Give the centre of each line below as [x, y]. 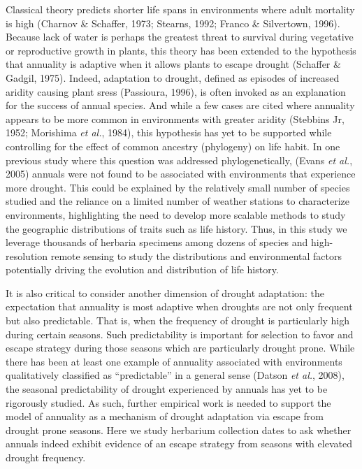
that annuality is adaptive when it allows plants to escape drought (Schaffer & [173, 64]
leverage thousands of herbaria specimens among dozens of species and [157, 242]
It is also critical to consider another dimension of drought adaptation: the [165, 293]
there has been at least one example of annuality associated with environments [174, 361]
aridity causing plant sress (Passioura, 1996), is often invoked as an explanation [176, 91]
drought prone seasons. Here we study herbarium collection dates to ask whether [179, 430]
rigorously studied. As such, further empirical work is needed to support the [168, 402]
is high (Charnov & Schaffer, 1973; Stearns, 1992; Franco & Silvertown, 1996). [173, 23]
